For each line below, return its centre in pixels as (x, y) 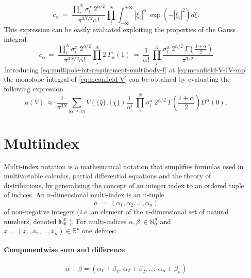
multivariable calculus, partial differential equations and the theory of (108, 176)
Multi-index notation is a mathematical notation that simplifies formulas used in (124, 166)
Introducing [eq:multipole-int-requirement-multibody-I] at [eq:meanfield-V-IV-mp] (125, 69)
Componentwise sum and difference (65, 250)
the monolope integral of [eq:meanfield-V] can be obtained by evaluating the (117, 79)
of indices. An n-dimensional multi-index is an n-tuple (84, 195)
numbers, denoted (30, 221)
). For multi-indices (98, 221)
